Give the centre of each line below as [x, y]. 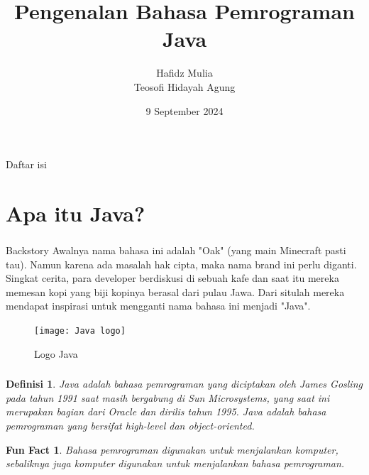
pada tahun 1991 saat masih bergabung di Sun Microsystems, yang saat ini [168, 397]
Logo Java [56, 353]
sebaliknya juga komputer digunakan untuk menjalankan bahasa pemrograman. [175, 463]
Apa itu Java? [76, 213]
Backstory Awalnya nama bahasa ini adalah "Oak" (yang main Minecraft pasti [176, 250]
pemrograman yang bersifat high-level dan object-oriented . [130, 425]
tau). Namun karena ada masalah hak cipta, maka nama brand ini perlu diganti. [181, 264]
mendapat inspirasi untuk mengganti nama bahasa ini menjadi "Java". [158, 306]
